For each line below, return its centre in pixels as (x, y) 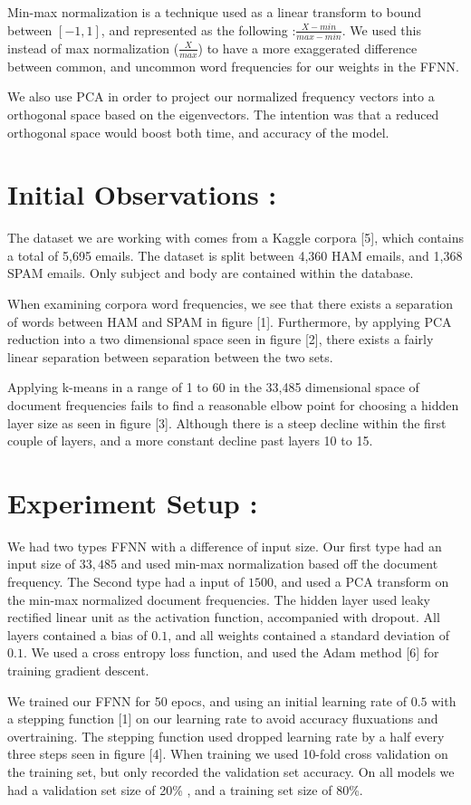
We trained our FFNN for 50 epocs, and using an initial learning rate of (207, 700)
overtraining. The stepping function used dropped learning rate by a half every (226, 736)
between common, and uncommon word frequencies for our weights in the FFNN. (233, 66)
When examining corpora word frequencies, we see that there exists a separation (231, 304)
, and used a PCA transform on (361, 582)
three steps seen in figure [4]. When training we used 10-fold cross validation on (228, 754)
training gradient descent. (78, 671)
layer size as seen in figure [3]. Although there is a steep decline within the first (227, 422)
